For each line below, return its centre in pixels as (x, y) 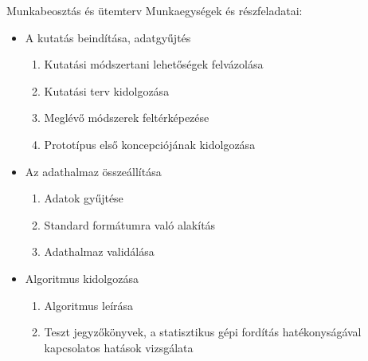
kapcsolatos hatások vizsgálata (119, 347)
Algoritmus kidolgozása (82, 278)
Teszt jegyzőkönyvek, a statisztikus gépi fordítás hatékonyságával (203, 332)
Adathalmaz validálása (99, 251)
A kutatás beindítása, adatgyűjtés (108, 37)
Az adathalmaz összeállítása (93, 171)
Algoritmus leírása (89, 305)
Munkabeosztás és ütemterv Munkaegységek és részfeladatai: (155, 10)
